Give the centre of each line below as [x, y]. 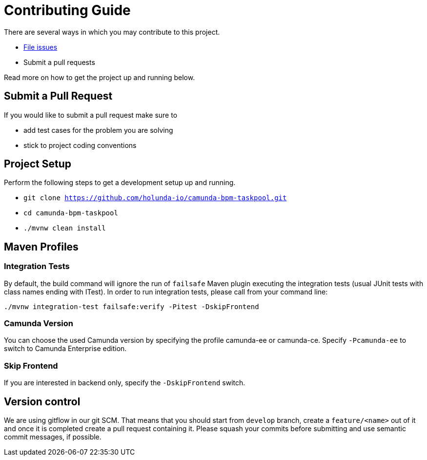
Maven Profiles [41, 247]
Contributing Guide [67, 10]
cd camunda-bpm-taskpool [71, 213]
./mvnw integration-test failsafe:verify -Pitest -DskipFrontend [132, 306]
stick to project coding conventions [80, 145]
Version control [42, 401]
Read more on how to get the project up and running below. [100, 77]
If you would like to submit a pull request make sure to [91, 115]
